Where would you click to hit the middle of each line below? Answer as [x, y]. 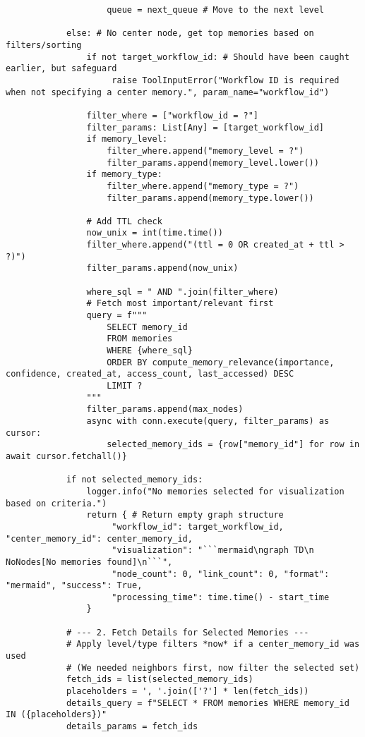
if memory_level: [127, 139]
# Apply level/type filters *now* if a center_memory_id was [213, 644]
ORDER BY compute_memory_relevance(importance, [221, 362]
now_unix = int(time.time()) [155, 233]
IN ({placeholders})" [56, 715]
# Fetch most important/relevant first [180, 304]
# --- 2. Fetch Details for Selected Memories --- [187, 632]
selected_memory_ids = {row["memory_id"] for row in [233, 445]
